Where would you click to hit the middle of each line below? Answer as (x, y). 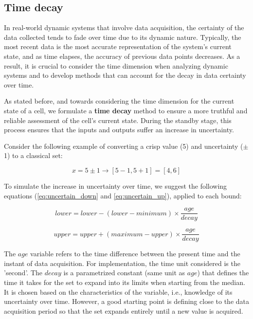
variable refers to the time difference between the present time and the (135, 254)
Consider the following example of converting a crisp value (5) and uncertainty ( (124, 146)
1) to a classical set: (33, 155)
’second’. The (23, 273)
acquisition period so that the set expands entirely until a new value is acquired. (124, 310)
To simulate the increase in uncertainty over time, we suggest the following (116, 186)
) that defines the (223, 273)
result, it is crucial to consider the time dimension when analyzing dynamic (116, 65)
